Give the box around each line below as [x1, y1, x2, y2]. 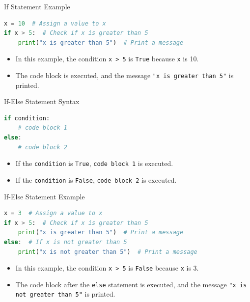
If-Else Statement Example [4, 191, 85, 201]
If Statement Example [4, 1, 70, 11]
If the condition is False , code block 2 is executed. [15, 174, 177, 185]
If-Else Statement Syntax [4, 96, 80, 107]
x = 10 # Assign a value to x [4, 20, 106, 27]
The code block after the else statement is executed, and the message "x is [15, 279, 247, 289]
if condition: [4, 114, 50, 122]
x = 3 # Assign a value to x [4, 210, 103, 217]
